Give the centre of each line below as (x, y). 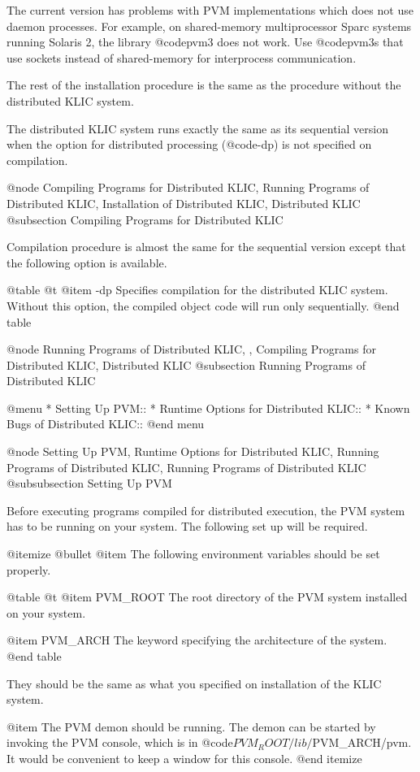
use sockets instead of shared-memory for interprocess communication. (182, 57)
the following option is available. (87, 262)
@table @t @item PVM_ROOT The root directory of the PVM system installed (207, 597)
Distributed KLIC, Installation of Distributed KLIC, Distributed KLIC (184, 203)
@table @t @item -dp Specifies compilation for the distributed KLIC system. (197, 290)
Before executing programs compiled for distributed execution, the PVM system (206, 510)
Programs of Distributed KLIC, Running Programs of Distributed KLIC (186, 467)
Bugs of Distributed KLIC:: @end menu (106, 424)
